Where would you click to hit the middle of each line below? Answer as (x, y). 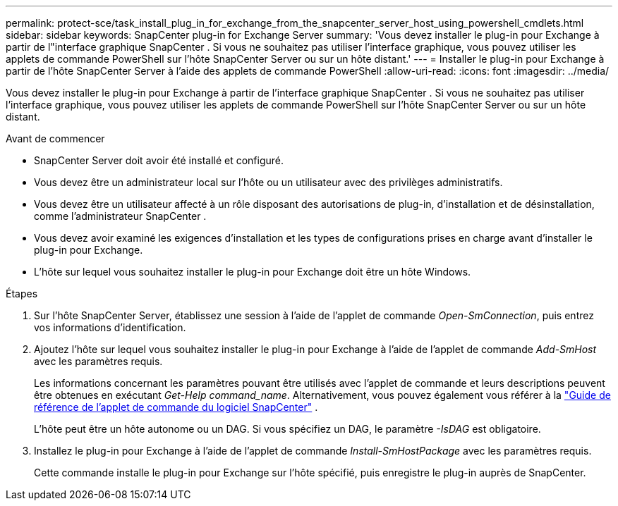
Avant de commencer (55, 138)
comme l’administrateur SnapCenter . (120, 216)
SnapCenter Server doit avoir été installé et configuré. (159, 160)
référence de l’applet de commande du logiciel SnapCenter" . (176, 407)
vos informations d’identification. (110, 327)
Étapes (22, 294)
